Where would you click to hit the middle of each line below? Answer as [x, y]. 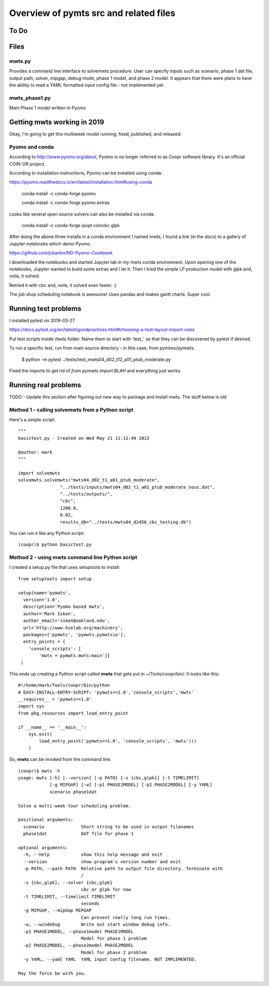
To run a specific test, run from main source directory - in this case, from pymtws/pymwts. [102, 348]
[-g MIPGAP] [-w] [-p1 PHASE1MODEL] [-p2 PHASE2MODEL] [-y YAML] [131, 785]
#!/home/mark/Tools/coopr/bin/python [64, 685]
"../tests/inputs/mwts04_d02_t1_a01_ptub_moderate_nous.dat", [137, 487]
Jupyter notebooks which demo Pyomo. [50, 244]
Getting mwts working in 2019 [57, 122]
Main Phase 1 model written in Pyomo [48, 108]
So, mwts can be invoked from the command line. [60, 759]
